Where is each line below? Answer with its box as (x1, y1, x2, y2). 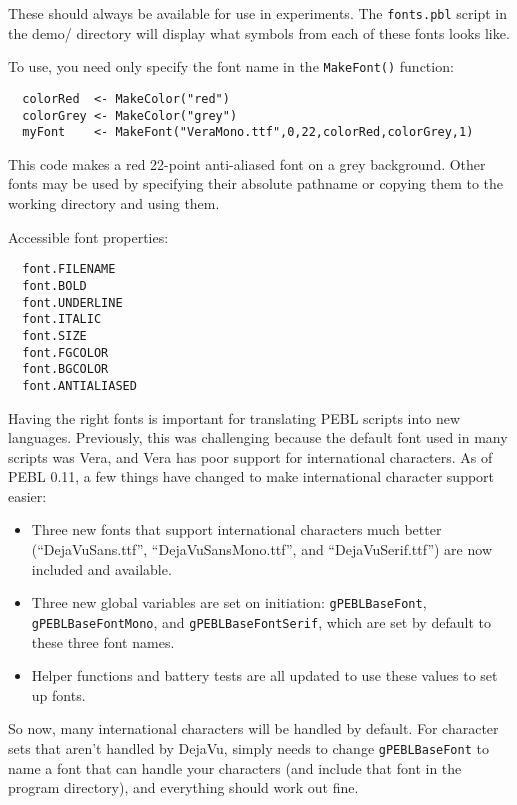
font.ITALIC (22, 312, 102, 327)
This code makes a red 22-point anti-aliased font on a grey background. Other (8, 153, 486, 174)
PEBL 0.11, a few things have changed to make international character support (8, 466, 495, 487)
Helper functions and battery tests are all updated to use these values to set (31, 665, 498, 686)
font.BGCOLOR (22, 362, 109, 377)
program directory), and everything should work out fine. (8, 777, 359, 798)
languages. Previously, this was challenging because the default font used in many (8, 427, 508, 448)
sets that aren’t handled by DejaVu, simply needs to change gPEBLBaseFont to (8, 737, 489, 758)
